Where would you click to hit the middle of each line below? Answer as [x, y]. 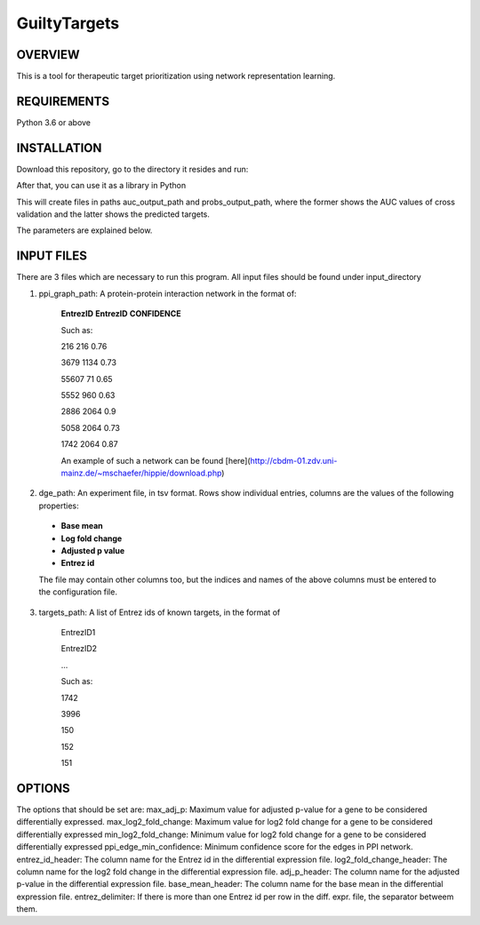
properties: [59, 506]
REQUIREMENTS [63, 101]
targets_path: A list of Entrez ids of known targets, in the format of [160, 612]
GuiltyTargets [68, 23]
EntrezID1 [78, 632]
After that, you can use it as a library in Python [101, 186]
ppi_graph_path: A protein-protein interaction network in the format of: [168, 293]
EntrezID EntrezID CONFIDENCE [121, 314]
